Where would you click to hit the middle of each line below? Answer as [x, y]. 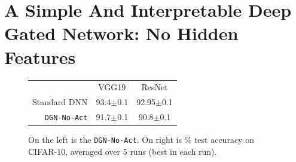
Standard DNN [60, 102]
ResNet [155, 87]
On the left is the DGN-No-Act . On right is [105, 140]
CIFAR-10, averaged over [74, 151]
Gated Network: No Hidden [121, 33]
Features [40, 56]
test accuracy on [224, 140]
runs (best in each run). [173, 151]
